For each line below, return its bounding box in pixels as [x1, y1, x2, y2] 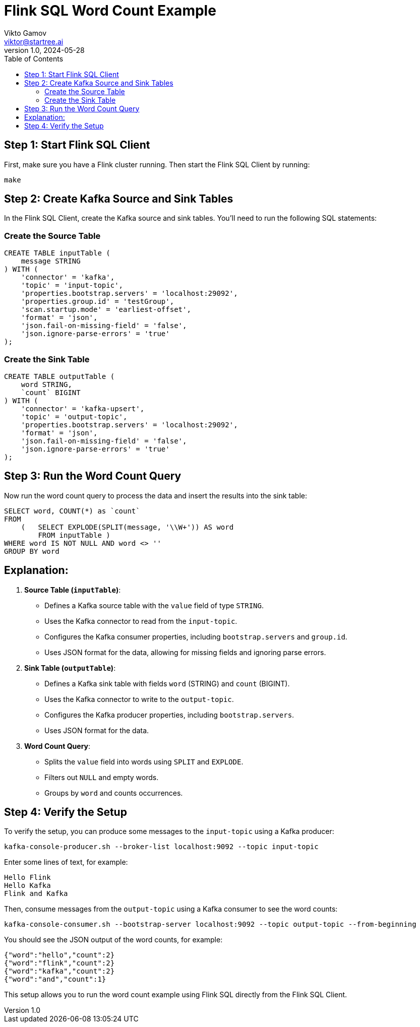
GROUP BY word [4, 547, 59, 555]
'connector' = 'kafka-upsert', [21, 404, 145, 413]
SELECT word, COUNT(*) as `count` [4, 506, 140, 515]
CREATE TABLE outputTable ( [4, 372, 115, 380]
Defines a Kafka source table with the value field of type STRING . [44, 601, 264, 610]
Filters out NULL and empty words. [44, 773, 159, 782]
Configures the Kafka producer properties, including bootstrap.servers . [44, 710, 294, 719]
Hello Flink [4, 873, 51, 882]
